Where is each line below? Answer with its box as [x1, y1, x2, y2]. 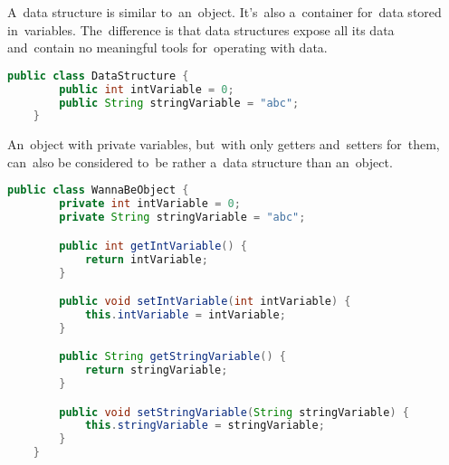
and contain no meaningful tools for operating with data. [7, 38, 328, 57]
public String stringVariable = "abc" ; [59, 96, 300, 109]
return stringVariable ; [84, 364, 228, 377]
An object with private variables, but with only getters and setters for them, [7, 135, 440, 154]
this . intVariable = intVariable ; [84, 308, 286, 321]
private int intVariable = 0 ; [59, 197, 241, 211]
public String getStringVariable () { [59, 350, 286, 364]
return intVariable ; [84, 252, 208, 266]
